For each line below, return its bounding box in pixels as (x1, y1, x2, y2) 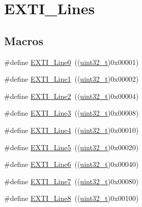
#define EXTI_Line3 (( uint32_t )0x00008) (4, 108, 139, 118)
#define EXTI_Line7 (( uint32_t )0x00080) (4, 176, 139, 186)
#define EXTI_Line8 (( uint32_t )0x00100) (4, 193, 139, 203)
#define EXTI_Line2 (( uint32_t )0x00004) (4, 90, 139, 101)
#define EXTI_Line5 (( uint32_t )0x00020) (4, 142, 139, 152)
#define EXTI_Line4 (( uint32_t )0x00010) (4, 124, 139, 135)
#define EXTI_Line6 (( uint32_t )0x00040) (4, 159, 139, 169)
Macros (4, 32, 43, 48)
